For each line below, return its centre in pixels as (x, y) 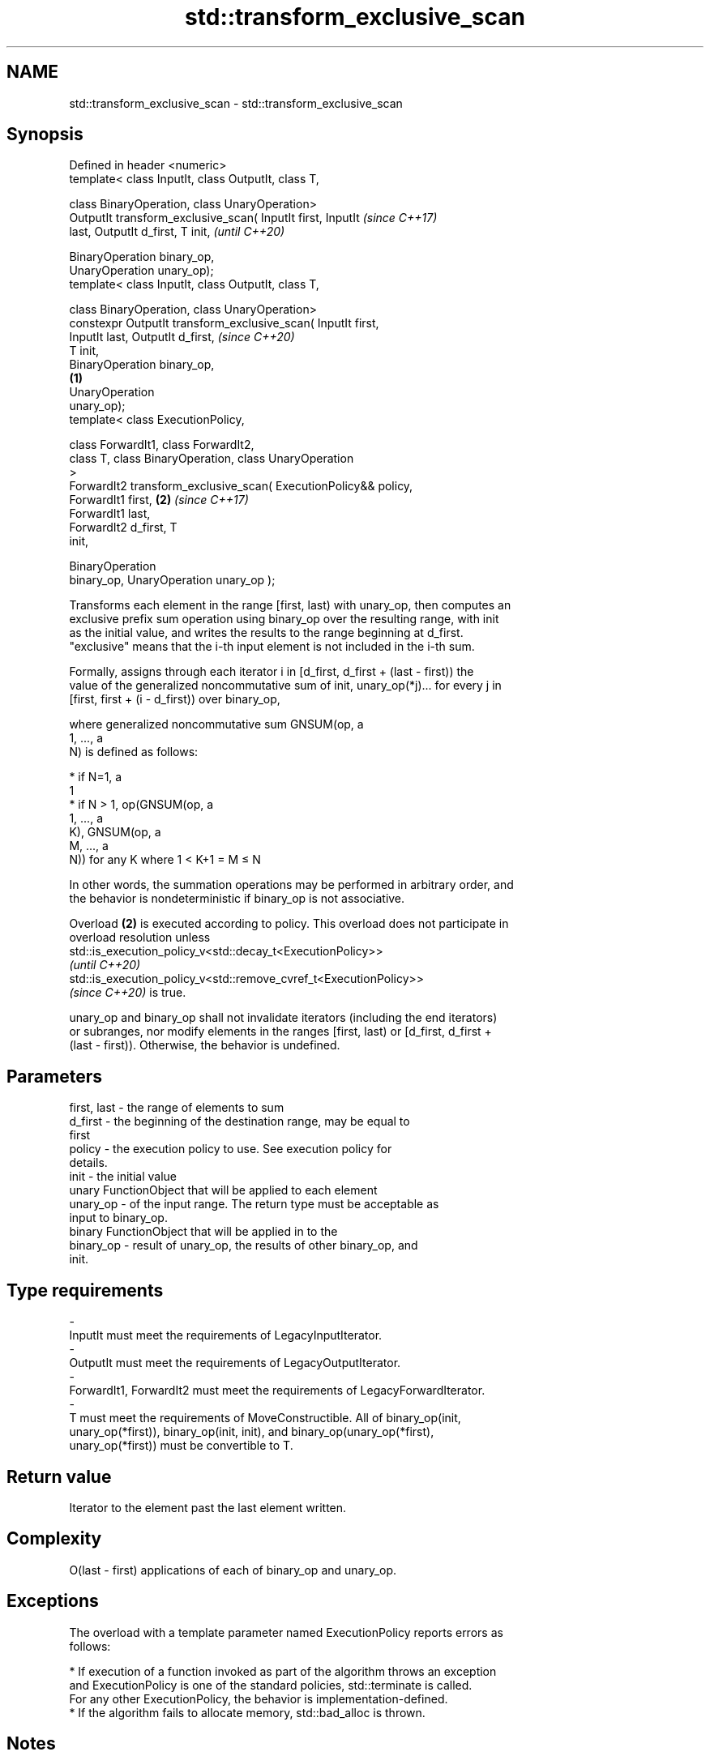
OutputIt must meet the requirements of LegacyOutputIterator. (235, 1363)
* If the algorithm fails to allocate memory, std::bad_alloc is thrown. (247, 1712)
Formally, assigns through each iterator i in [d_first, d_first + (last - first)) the (272, 672)
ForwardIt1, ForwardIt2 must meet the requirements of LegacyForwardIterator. (277, 1391)
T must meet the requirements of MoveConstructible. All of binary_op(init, (265, 1418)
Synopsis (45, 135)
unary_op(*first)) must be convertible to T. (181, 1446)
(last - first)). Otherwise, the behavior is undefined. (205, 1045)
